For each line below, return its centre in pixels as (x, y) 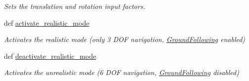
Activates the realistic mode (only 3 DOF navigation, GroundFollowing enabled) (125, 39)
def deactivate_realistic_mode (50, 56)
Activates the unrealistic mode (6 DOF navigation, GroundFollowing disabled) (122, 72)
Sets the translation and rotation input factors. (75, 6)
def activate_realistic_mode (47, 22)
